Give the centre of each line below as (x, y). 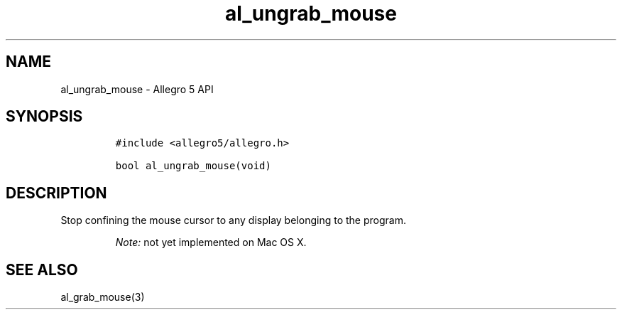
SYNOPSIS (44, 117)
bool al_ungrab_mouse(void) (193, 166)
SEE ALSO (42, 269)
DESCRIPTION (56, 193)
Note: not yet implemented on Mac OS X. (211, 242)
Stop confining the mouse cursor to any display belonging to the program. (233, 220)
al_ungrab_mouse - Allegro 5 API (137, 89)
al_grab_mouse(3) (103, 297)
